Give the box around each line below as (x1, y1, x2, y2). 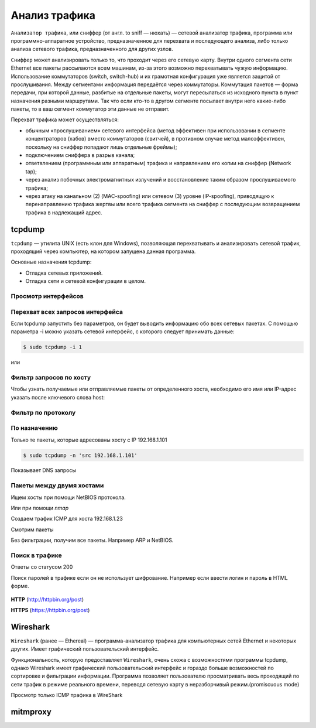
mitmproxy (11, 706, 52, 717)
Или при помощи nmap (11, 504, 69, 512)
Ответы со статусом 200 (11, 563, 73, 570)
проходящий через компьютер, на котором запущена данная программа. (11, 248, 196, 255)
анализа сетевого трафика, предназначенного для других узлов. (11, 46, 173, 53)
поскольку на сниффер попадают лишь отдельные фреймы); (25, 143, 177, 151)
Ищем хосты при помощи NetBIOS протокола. (11, 494, 126, 501)
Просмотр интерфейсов (11, 292, 84, 300)
